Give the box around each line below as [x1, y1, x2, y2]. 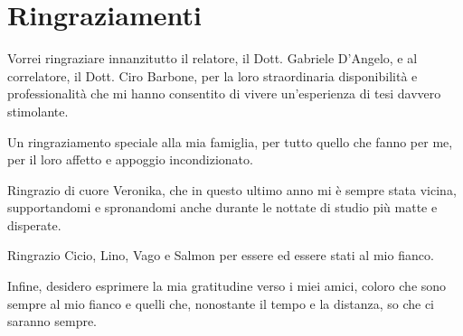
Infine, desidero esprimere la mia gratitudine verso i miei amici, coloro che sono [7, 276, 447, 295]
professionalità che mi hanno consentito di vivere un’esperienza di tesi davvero [7, 84, 441, 103]
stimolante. [7, 101, 69, 120]
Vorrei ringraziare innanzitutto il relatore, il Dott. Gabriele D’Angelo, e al [7, 49, 418, 68]
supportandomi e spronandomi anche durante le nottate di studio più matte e [7, 198, 438, 217]
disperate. [7, 215, 61, 234]
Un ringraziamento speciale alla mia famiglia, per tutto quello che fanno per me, [7, 132, 453, 151]
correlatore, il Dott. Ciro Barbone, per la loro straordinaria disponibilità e [7, 66, 418, 85]
